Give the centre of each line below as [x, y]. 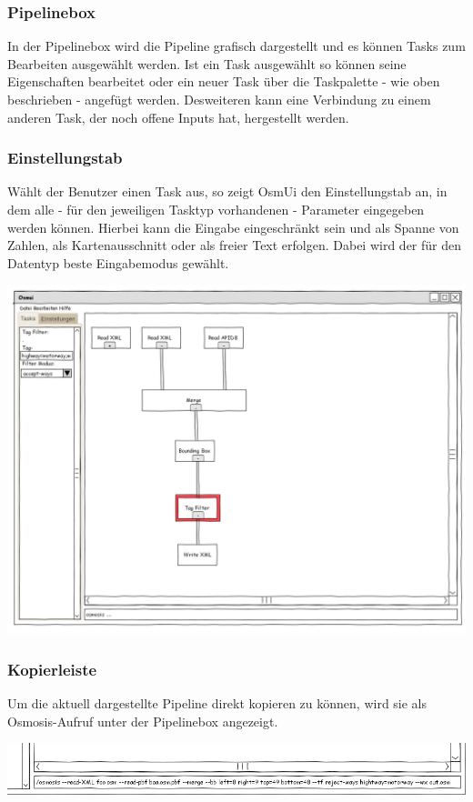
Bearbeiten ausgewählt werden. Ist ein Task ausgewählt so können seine [207, 63]
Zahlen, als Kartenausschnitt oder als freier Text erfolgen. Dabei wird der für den [235, 245]
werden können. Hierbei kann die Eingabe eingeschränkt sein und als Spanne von [233, 227]
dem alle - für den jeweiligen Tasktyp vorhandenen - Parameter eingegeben [216, 209]
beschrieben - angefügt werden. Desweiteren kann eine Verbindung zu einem [219, 99]
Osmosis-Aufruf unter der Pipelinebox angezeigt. [143, 721]
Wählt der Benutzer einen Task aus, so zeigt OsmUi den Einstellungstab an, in [227, 191]
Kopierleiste [52, 669]
